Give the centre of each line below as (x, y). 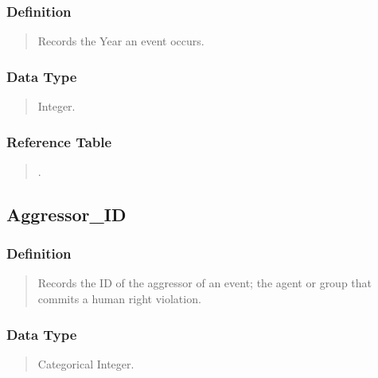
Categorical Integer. (86, 363)
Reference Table (59, 141)
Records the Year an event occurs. (121, 41)
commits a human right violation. (119, 299)
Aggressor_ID (66, 214)
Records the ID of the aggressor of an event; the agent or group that (205, 283)
